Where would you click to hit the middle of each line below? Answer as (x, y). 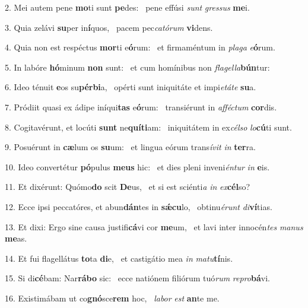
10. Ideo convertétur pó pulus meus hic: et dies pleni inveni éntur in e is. (137, 166)
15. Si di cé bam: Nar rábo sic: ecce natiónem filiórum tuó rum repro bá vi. (137, 278)
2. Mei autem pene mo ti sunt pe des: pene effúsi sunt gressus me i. (127, 7)
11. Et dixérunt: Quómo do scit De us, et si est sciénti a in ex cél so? (128, 187)
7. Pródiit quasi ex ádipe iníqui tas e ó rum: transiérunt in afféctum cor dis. (141, 107)
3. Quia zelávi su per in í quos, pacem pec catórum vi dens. (109, 27)
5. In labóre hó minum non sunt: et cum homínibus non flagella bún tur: (137, 67)
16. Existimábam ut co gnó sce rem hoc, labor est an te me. (112, 298)
